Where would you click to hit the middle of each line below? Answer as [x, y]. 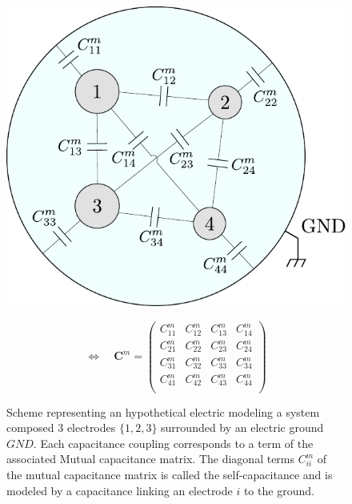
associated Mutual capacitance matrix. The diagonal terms [151, 459]
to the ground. [279, 490]
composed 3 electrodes [61, 427]
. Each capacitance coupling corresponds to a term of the [173, 443]
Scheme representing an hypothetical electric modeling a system [163, 411]
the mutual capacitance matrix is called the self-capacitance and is [170, 474]
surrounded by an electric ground [242, 427]
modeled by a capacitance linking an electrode [120, 490]
